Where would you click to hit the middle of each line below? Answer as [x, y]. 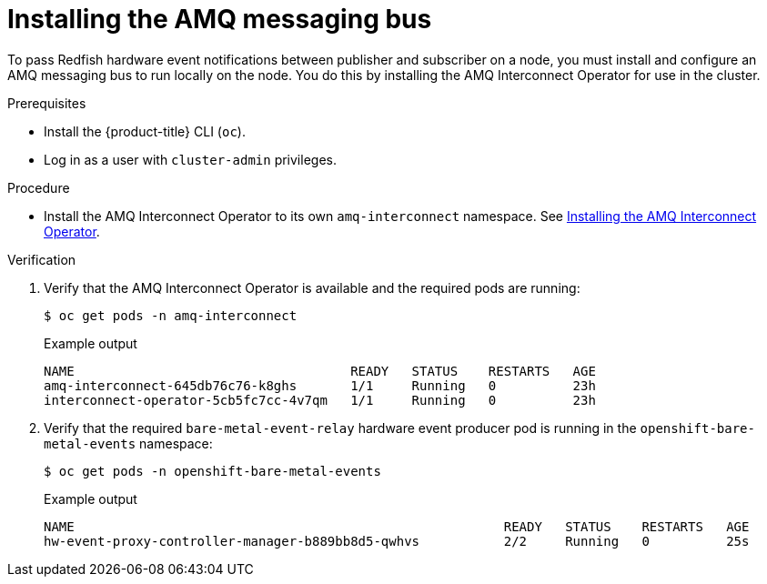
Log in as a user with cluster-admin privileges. [190, 159]
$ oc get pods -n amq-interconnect [171, 315]
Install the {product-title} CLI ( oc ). [145, 131]
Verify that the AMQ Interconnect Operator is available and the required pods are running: [312, 287]
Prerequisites [47, 103]
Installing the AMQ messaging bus [220, 19]
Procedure [39, 187]
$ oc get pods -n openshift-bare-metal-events [212, 471]
